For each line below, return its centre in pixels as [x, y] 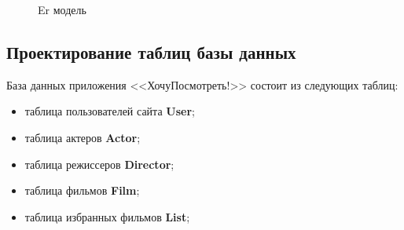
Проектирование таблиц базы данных [151, 51]
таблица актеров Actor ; [83, 137]
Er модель [62, 9]
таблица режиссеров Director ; [99, 164]
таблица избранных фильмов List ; [107, 216]
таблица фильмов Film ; [82, 190]
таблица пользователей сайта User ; [110, 111]
